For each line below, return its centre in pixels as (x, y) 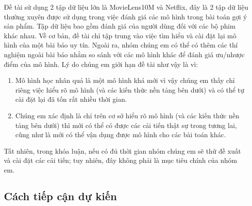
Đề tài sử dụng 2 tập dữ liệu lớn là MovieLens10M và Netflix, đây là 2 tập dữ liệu (126, 7)
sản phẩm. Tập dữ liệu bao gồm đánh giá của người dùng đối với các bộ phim (120, 26)
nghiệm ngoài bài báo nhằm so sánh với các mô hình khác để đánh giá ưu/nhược (124, 54)
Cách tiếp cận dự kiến (60, 196)
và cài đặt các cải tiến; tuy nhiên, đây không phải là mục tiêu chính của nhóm (121, 160)
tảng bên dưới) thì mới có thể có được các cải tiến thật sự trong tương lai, (126, 125)
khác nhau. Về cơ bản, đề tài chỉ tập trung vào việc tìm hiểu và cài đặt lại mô (120, 35)
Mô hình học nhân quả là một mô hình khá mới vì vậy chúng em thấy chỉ (125, 80)
